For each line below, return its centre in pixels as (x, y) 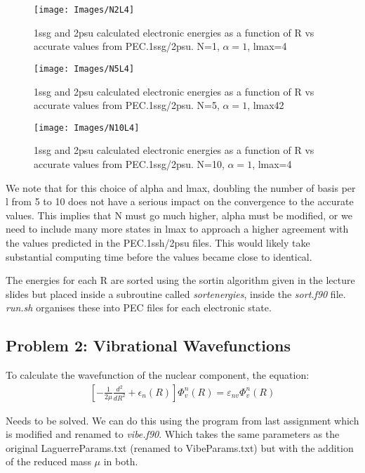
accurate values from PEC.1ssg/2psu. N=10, (129, 163)
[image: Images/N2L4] (84, 10)
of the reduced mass (48, 461)
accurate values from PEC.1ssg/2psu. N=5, (127, 105)
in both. (121, 461)
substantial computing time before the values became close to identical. (159, 256)
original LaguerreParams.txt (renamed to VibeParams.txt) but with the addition (180, 447)
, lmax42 (266, 105)
